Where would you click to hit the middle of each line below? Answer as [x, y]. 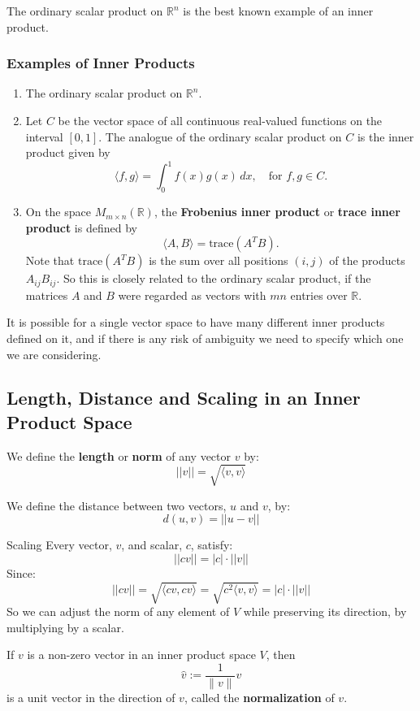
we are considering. [54, 354]
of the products [367, 260]
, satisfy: [212, 545]
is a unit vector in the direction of [91, 698]
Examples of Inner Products [101, 63]
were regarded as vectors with [192, 295]
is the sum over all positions [219, 260]
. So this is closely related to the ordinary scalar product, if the [214, 278]
